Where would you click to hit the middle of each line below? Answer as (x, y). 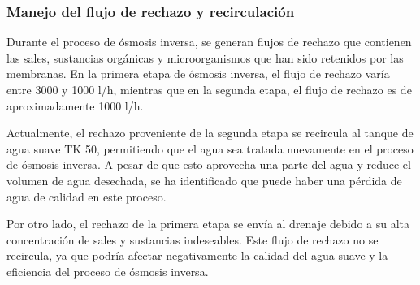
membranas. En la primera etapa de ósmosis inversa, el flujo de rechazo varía (198, 73)
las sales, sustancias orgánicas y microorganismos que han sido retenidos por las (205, 57)
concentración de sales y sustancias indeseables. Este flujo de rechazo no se (193, 239)
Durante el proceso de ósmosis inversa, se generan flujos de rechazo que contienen (209, 42)
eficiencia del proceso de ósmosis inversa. (108, 271)
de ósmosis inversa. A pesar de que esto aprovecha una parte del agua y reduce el (209, 164)
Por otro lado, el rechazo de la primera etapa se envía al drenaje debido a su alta (208, 224)
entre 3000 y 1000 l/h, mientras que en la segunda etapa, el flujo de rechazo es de (209, 89)
